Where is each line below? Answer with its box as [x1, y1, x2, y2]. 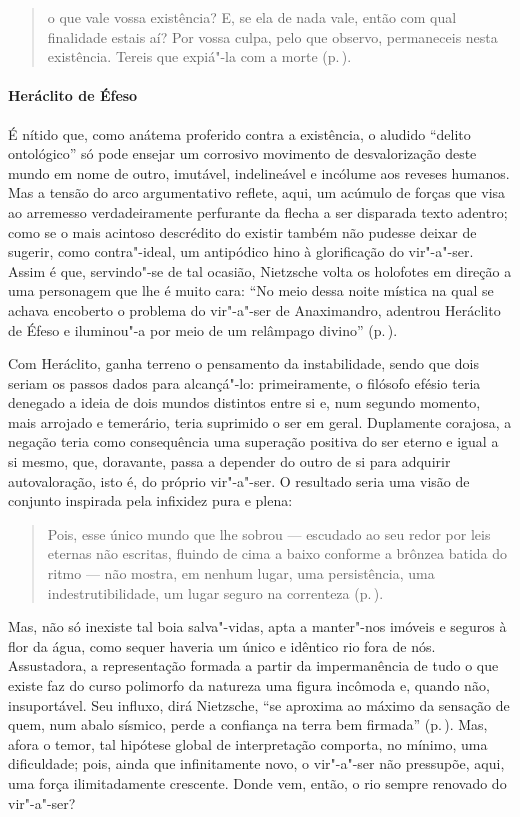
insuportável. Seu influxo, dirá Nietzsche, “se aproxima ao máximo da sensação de [8, 694, 510, 715]
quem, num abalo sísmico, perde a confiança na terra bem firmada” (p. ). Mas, [8, 714, 488, 735]
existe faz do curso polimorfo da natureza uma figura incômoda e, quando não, [8, 675, 490, 696]
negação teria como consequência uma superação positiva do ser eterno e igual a [8, 431, 499, 452]
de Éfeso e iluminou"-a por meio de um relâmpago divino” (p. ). [8, 319, 398, 340]
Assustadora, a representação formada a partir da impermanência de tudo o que [8, 655, 499, 676]
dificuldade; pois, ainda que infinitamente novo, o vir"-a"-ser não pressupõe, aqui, [8, 753, 505, 774]
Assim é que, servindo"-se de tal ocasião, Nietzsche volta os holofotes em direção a [8, 260, 512, 281]
